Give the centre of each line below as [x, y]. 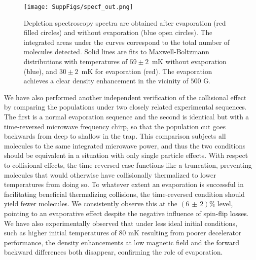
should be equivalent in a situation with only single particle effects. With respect [126, 155]
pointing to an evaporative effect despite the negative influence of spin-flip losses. [126, 213]
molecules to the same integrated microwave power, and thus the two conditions [125, 145]
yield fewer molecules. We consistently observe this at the [91, 204]
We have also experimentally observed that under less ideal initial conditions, [121, 223]
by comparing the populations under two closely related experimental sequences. [126, 107]
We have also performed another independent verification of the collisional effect [125, 97]
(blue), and [40, 71]
